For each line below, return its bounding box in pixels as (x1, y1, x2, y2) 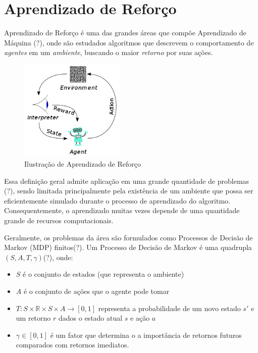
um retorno (16, 313, 51, 323)
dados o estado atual (58, 313, 123, 323)
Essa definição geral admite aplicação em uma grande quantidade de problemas (4, 175, 249, 186)
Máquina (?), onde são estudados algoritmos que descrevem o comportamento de (4, 37, 254, 47)
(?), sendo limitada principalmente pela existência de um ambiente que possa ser (4, 185, 253, 196)
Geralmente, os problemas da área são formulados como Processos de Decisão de (4, 232, 253, 242)
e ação (130, 313, 150, 323)
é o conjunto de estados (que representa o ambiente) (23, 269, 184, 279)
